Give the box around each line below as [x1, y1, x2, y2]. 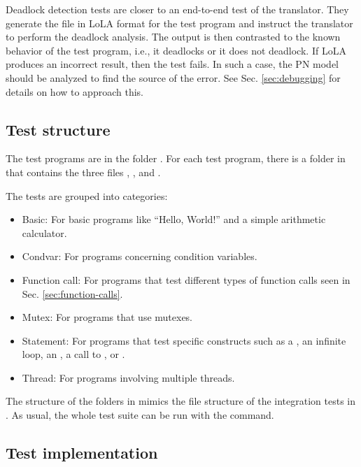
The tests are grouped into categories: [6, 188, 168, 203]
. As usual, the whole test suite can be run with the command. [6, 408, 274, 422]
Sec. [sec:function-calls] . [22, 286, 123, 301]
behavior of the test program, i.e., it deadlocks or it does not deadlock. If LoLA [6, 43, 346, 57]
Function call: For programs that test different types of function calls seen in [22, 272, 351, 287]
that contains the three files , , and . [6, 164, 161, 179]
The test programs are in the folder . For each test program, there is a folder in [6, 151, 346, 166]
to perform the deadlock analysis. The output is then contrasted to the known [6, 29, 341, 44]
